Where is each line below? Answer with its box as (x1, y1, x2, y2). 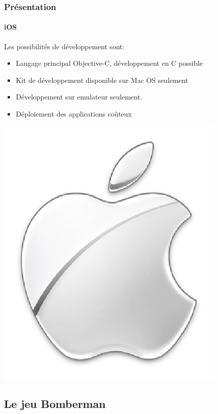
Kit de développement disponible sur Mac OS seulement (16, 74, 188, 85)
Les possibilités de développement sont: (4, 41, 125, 51)
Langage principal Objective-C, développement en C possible (16, 58, 203, 68)
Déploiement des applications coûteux (16, 109, 132, 119)
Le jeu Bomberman (4, 395, 106, 411)
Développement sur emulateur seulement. (16, 91, 142, 102)
